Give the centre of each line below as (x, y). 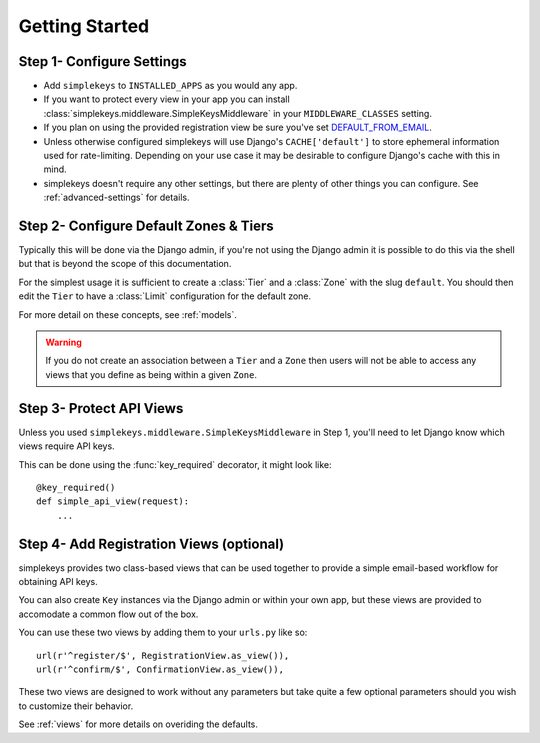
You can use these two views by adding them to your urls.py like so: (163, 632)
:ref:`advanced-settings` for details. (116, 197)
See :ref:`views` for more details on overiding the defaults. (138, 724)
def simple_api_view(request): (113, 501)
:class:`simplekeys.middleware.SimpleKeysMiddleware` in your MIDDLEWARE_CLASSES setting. (237, 113)
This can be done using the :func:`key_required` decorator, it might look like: (175, 464)
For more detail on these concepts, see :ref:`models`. (127, 314)
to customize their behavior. (76, 706)
